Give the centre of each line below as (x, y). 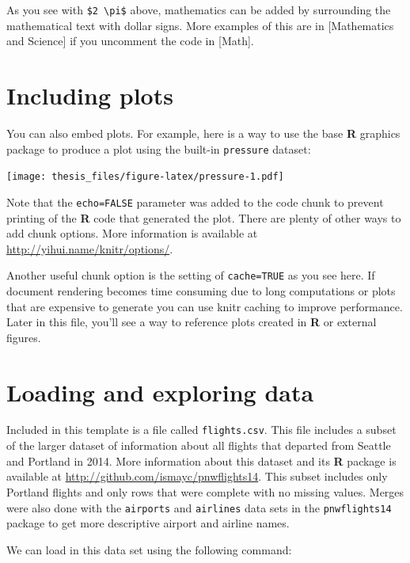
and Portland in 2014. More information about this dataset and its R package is (201, 460)
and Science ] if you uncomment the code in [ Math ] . (130, 41)
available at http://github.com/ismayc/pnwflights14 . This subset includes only (197, 476)
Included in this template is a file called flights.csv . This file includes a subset (201, 430)
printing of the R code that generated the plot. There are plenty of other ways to (204, 217)
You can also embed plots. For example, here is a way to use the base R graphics (203, 133)
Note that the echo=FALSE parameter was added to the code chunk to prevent (195, 202)
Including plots (90, 95)
